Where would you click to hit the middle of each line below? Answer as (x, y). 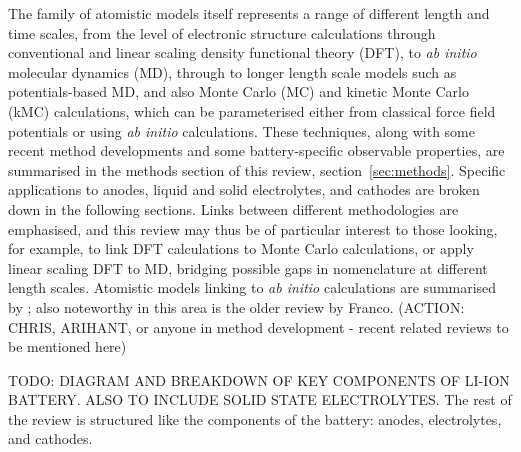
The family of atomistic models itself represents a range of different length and (249, 13)
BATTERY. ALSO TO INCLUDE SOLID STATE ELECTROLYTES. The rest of (260, 399)
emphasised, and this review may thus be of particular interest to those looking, (253, 228)
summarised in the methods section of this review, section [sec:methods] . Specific (257, 169)
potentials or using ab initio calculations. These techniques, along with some (241, 130)
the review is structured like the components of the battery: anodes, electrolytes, (255, 418)
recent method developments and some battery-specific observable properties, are (256, 150)
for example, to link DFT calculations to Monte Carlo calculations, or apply (241, 248)
